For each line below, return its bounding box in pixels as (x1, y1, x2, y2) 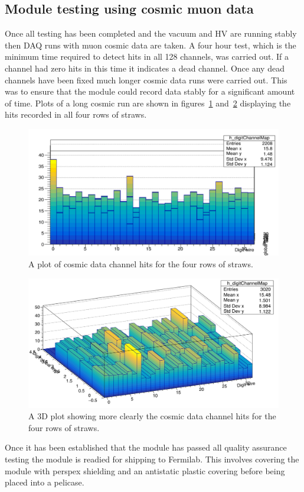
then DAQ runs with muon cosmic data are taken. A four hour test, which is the (5, 38, 296, 51)
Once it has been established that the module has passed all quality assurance (5, 441, 287, 454)
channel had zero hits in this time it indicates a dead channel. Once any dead (5, 61, 285, 74)
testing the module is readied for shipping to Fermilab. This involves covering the (5, 453, 299, 465)
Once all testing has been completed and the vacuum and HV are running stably (5, 27, 297, 40)
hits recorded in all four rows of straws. (5, 108, 147, 121)
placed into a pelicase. (5, 476, 84, 488)
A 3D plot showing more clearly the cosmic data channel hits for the (28, 410, 276, 422)
